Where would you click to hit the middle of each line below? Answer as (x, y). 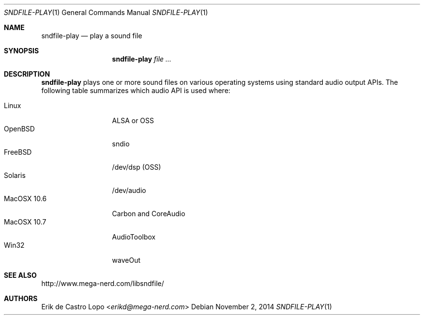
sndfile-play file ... (142, 59)
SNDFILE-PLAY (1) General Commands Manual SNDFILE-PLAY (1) (106, 12)
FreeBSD (18, 152)
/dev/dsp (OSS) (136, 167)
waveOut (126, 260)
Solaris (15, 175)
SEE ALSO (20, 275)
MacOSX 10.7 (25, 222)
